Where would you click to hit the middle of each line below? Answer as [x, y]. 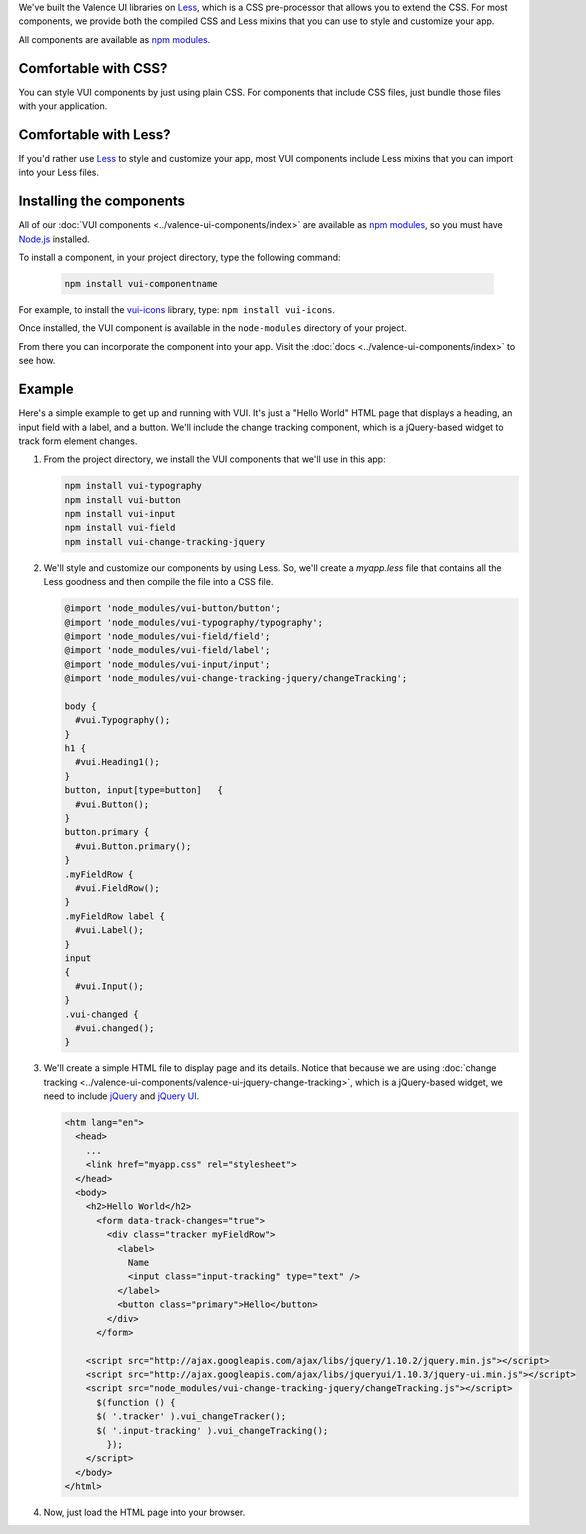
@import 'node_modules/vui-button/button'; [173, 608]
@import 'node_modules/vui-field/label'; [167, 650]
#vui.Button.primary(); [133, 846]
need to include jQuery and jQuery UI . [121, 1096]
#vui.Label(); [110, 930]
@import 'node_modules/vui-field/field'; [167, 636]
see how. [37, 361]
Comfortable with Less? [94, 134]
